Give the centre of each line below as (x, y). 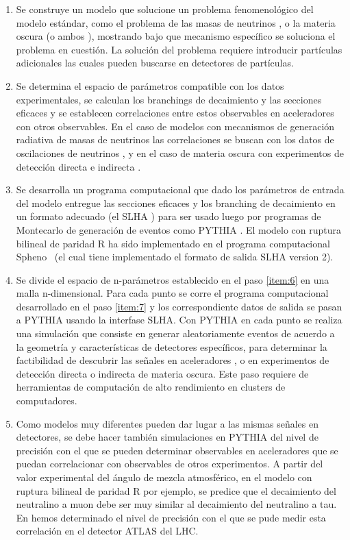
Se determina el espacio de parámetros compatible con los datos (150, 85)
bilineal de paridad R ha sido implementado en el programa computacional (173, 243)
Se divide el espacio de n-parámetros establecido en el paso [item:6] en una (173, 279)
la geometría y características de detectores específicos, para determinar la (172, 346)
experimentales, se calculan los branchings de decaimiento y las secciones (169, 99)
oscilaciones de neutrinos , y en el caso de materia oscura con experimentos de (180, 152)
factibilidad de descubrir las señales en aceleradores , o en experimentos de (173, 360)
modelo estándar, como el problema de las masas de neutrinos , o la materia (176, 22)
